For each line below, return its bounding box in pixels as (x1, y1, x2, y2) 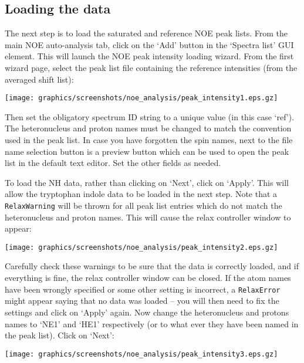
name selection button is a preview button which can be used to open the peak (5, 145, 289, 157)
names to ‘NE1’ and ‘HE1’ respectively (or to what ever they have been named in (5, 317, 299, 330)
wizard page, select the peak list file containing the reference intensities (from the (5, 61, 298, 73)
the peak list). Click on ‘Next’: (5, 329, 114, 341)
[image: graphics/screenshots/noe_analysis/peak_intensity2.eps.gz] (5, 243, 278, 252)
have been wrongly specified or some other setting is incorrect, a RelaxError (5, 283, 281, 295)
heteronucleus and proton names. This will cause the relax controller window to (5, 211, 291, 223)
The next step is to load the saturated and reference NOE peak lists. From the (5, 27, 288, 39)
